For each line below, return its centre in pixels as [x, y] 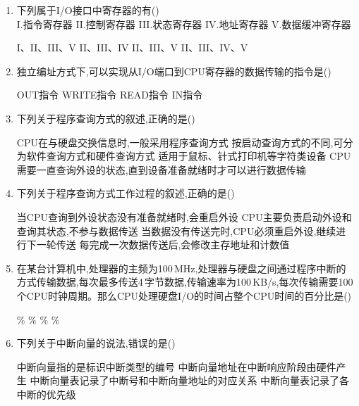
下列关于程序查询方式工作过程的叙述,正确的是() [126, 193]
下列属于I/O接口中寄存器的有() [88, 10]
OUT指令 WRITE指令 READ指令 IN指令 [110, 95]
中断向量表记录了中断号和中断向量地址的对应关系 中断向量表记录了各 [190, 380]
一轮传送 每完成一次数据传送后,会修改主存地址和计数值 [163, 245]
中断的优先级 [46, 394]
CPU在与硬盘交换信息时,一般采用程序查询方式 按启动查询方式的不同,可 [180, 142]
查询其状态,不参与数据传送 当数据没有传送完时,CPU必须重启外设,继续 [176, 230]
